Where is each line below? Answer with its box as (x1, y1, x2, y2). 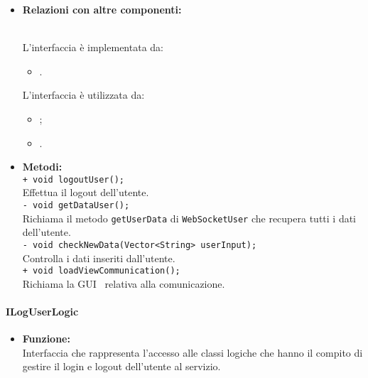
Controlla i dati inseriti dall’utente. (22, 250, 175, 265)
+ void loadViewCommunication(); (22, 266, 180, 276)
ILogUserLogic (6, 304, 79, 318)
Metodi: (22, 159, 63, 174)
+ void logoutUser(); (22, 174, 124, 185)
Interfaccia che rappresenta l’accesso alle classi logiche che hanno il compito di (22, 345, 363, 360)
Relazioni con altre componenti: (22, 2, 182, 16)
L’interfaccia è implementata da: (22, 40, 163, 55)
